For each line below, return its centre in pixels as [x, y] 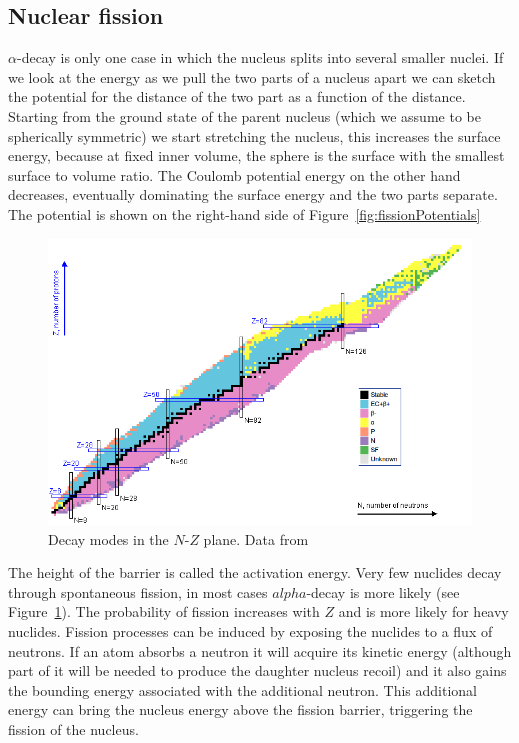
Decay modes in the [108, 538]
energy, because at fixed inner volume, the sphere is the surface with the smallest [256, 155]
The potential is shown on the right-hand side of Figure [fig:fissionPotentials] [244, 213]
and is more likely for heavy [423, 611]
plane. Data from [256, 538]
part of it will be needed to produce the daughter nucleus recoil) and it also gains [257, 670]
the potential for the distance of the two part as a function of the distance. [237, 96]
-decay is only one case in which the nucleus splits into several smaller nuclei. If [260, 57]
